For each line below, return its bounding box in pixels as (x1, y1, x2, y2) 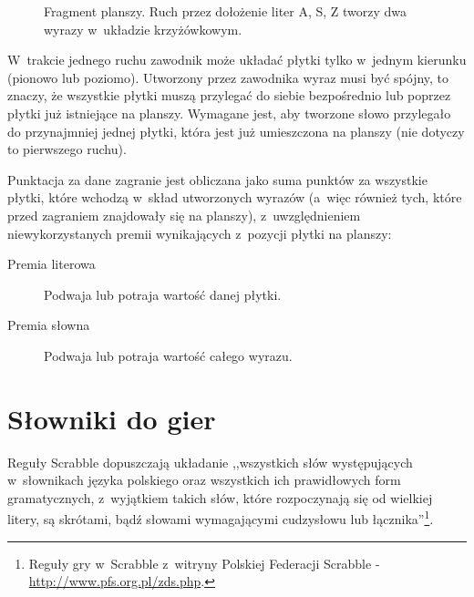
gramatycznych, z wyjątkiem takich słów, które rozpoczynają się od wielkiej (7, 488, 433, 507)
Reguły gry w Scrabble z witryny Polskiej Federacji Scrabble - (28, 553, 380, 572)
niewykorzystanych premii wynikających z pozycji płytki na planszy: (7, 223, 392, 242)
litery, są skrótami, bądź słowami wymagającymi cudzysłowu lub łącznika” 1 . (7, 507, 434, 529)
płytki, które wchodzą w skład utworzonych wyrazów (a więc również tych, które (7, 188, 462, 207)
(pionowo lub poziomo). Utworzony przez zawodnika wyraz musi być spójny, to (7, 67, 449, 87)
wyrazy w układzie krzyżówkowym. (44, 19, 242, 38)
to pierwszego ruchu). (7, 139, 127, 159)
